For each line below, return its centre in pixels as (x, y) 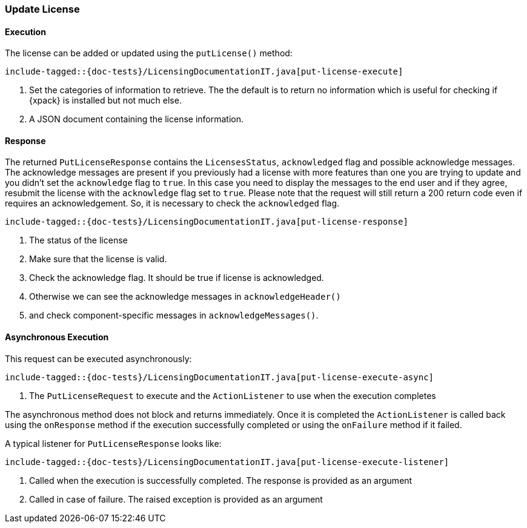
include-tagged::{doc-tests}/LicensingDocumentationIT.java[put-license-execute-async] (220, 377)
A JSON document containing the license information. (137, 119)
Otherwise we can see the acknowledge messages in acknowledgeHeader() (185, 297)
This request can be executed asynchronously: (98, 358)
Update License (42, 9)
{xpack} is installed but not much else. (105, 101)
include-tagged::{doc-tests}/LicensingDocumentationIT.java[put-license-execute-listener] (227, 462)
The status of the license (78, 240)
